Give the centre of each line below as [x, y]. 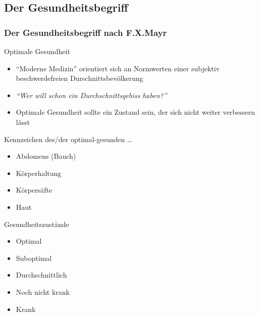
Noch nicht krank [43, 291]
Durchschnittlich [41, 275]
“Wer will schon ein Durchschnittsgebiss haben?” [91, 95]
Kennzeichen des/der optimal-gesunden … [68, 139]
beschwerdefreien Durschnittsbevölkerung [80, 78]
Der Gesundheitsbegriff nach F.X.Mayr [86, 32]
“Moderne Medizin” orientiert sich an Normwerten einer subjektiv [118, 68]
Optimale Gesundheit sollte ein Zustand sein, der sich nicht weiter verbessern [136, 112]
